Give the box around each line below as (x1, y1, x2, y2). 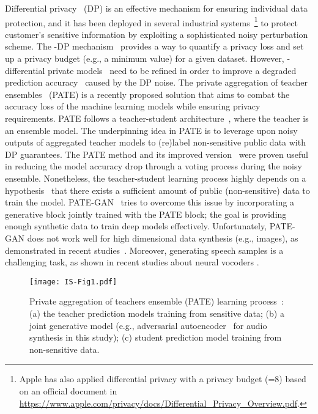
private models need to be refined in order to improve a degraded (48, 64, 297, 76)
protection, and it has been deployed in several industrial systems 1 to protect (5, 14, 298, 29)
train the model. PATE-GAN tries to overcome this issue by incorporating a (5, 196, 295, 209)
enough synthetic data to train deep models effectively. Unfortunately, (5, 220, 267, 232)
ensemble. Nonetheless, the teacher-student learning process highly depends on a (5, 171, 306, 184)
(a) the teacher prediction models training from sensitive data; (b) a (29, 306, 284, 319)
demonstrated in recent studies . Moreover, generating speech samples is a (5, 243, 284, 256)
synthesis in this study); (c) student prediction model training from (29, 331, 282, 344)
